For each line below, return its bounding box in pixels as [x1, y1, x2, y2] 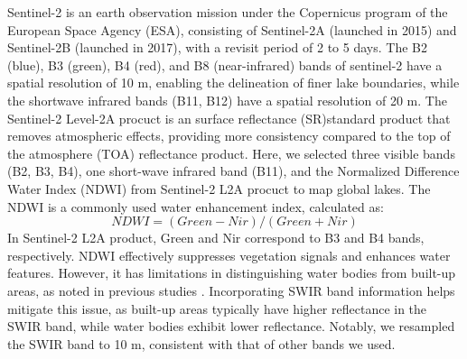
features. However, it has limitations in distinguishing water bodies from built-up [7, 263, 456, 282]
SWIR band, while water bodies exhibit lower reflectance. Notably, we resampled [7, 317, 455, 336]
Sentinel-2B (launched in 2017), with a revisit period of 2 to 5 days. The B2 [7, 38, 427, 57]
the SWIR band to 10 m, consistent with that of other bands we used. [7, 334, 396, 353]
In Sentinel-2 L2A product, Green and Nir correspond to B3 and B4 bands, [7, 228, 425, 247]
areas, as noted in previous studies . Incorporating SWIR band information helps [7, 281, 455, 299]
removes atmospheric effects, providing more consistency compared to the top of [7, 126, 451, 145]
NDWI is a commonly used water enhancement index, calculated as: [7, 197, 384, 216]
